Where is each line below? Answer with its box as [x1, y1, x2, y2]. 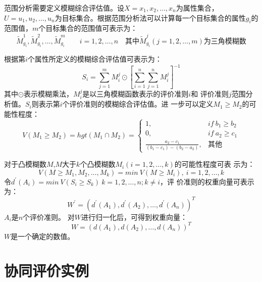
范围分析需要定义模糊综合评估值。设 [4, 3, 124, 13]
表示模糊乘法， [23, 88, 73, 99]
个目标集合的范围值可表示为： [38, 23, 138, 33]
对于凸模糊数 [4, 159, 46, 169]
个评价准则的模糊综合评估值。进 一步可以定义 [62, 99, 214, 109]
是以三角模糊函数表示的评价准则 [82, 88, 189, 99]
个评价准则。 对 [23, 211, 75, 222]
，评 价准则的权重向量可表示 [160, 176, 254, 186]
